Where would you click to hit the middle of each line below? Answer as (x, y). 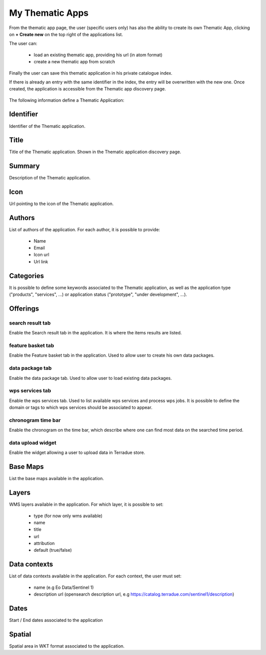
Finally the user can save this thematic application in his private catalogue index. (91, 73)
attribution (44, 543)
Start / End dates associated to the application (56, 620)
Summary (24, 166)
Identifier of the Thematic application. (47, 126)
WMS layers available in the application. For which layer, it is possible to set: (86, 504)
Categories (27, 276)
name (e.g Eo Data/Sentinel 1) (64, 587)
